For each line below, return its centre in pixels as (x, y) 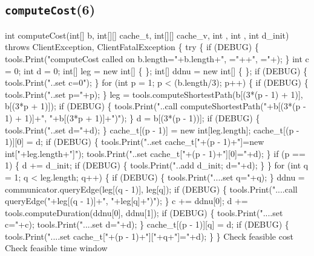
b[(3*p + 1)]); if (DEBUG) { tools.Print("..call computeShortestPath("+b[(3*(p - (155, 106)
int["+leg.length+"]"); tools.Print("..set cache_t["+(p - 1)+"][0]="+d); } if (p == (155, 153)
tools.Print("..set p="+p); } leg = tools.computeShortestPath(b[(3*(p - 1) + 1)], (154, 94)
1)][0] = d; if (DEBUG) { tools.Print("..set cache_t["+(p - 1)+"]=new (135, 142)
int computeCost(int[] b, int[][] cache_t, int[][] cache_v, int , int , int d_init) (147, 35)
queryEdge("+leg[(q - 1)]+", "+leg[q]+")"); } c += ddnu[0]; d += (126, 201)
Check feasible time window (56, 248)
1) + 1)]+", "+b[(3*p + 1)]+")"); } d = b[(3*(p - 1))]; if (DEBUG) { (132, 117)
